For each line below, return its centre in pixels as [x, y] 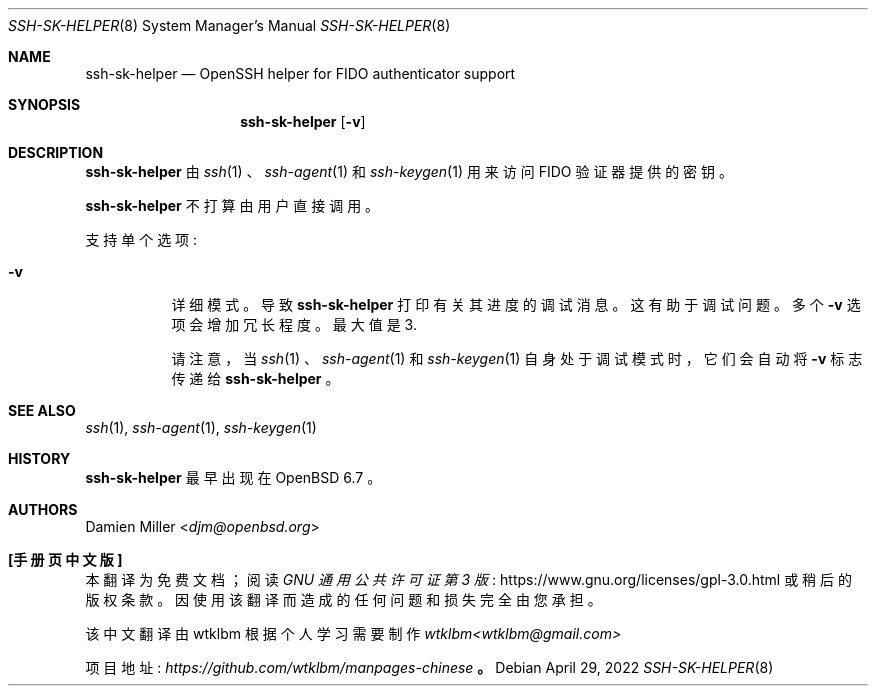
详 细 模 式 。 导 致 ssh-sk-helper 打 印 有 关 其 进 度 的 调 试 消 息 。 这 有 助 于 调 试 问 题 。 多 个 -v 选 [516, 304]
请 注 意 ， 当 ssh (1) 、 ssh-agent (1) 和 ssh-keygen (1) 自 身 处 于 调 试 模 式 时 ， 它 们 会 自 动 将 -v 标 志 [517, 358]
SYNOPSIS [44, 104]
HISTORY [39, 458]
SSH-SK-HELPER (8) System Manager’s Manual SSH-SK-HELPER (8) [229, 25]
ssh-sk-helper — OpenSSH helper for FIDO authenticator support [300, 73]
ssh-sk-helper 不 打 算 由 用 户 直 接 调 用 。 [232, 205]
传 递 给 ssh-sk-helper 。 [255, 378]
